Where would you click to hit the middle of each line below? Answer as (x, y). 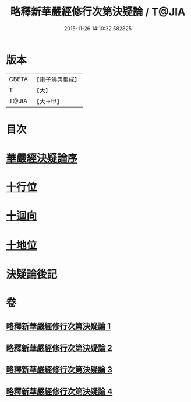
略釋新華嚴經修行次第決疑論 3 (59, 370)
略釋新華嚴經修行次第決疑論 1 (59, 326)
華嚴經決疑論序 (42, 159)
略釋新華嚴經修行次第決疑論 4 (59, 391)
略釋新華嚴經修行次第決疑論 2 (59, 348)
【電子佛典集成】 (57, 79)
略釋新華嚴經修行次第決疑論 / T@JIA (98, 12)
